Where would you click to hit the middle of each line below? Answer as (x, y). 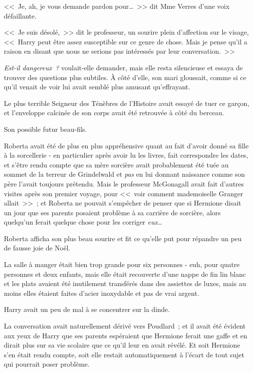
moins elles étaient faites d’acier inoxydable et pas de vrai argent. (102, 293)
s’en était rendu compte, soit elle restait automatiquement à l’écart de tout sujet (124, 354)
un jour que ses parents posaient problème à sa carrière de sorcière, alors (112, 212)
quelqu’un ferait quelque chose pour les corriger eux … (83, 222)
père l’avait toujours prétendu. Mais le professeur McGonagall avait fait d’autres (124, 183)
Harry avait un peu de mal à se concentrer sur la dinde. (87, 309)
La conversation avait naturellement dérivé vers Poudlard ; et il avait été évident (125, 326)
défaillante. (20, 15)
